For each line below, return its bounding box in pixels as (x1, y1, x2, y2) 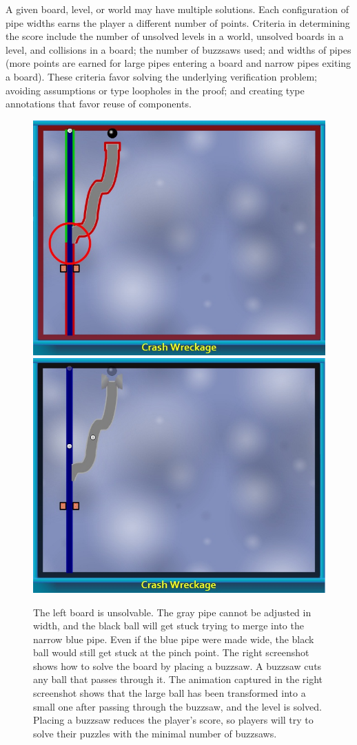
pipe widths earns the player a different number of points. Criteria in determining (6, 15, 350, 30)
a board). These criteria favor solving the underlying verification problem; (6, 69, 317, 83)
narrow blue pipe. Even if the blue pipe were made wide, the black (33, 631, 314, 646)
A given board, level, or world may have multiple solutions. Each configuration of (6, 2, 349, 16)
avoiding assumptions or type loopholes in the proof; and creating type (6, 83, 305, 97)
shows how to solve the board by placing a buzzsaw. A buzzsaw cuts (33, 658, 322, 673)
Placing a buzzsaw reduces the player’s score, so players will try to (33, 713, 314, 727)
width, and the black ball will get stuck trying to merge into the (33, 618, 304, 633)
